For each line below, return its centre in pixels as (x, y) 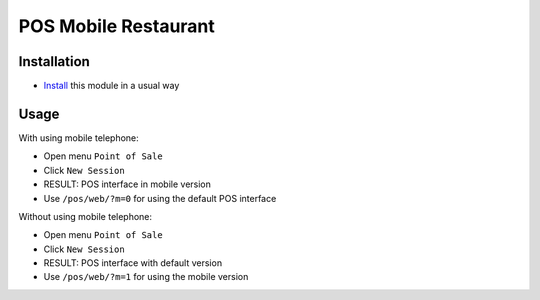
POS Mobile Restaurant (116, 26)
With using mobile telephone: (78, 137)
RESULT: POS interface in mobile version (127, 184)
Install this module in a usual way (111, 86)
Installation (54, 61)
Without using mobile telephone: (85, 216)
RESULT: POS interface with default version (133, 263)
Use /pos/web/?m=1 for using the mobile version (146, 277)
